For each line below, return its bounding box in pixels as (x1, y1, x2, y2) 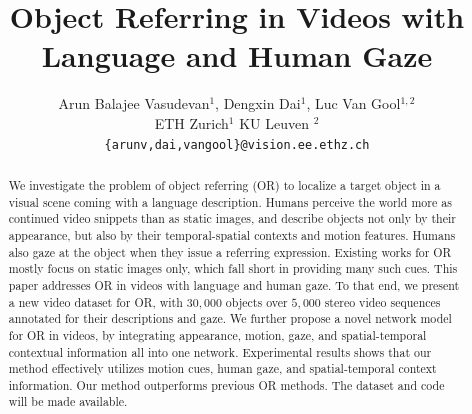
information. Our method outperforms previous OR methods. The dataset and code (8, 376, 445, 393)
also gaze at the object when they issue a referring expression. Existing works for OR (8, 243, 452, 260)
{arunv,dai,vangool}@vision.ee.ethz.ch (104, 137, 370, 152)
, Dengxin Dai (215, 93, 301, 114)
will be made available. (8, 393, 128, 410)
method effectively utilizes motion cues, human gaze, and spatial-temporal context (8, 360, 437, 377)
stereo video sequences (324, 293, 441, 310)
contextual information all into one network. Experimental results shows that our (8, 343, 432, 360)
